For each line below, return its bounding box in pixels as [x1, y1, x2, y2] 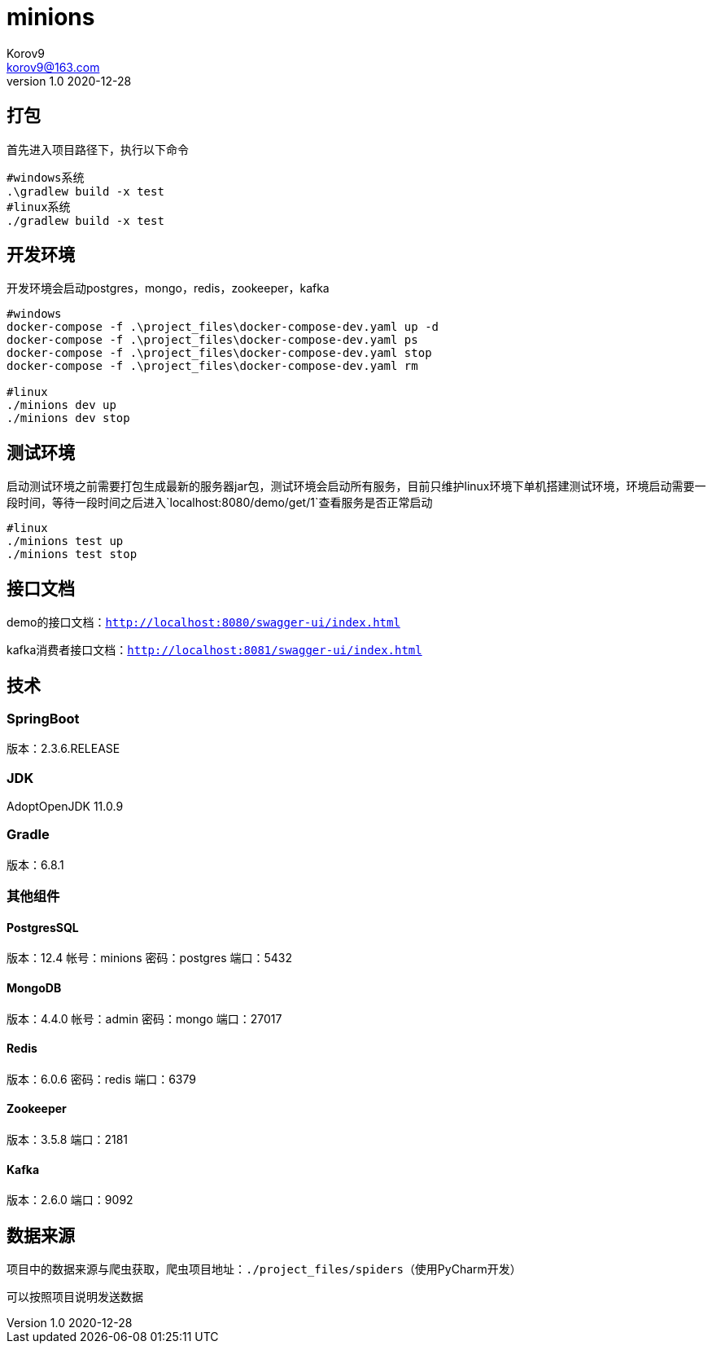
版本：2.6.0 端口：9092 [7, 1193, 133, 1207]
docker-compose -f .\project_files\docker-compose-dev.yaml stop [7, 346, 432, 360]
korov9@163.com [7, 59, 100, 74]
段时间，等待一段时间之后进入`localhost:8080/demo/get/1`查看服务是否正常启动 [7, 495, 433, 510]
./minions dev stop [7, 411, 130, 425]
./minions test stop [7, 547, 138, 561]
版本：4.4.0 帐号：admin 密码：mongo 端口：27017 [7, 1011, 282, 1026]
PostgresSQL [7, 920, 79, 934]
